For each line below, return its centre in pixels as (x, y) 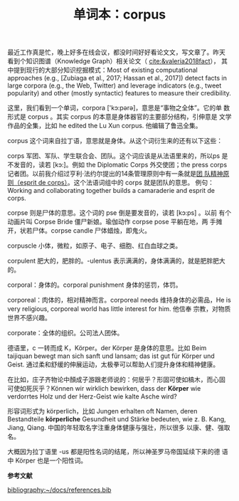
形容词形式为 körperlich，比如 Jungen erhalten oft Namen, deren (102, 411)
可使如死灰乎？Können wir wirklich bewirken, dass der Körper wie (104, 389)
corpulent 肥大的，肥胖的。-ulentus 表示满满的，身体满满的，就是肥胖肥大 (116, 261)
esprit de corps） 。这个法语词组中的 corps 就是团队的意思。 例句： (117, 183)
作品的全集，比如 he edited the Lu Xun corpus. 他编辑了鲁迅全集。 (105, 126)
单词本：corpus (119, 15)
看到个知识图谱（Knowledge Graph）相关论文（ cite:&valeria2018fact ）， (114, 61)
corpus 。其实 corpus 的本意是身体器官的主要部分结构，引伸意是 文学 (129, 117)
